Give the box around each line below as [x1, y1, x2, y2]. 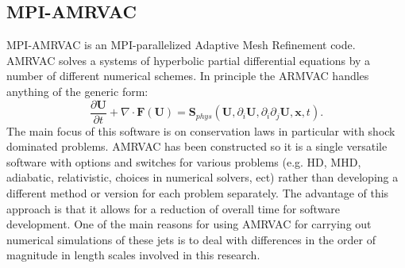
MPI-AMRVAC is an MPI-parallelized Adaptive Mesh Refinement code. [6, 36, 356, 53]
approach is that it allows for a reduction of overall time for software [6, 200, 341, 216]
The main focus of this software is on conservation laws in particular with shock [6, 122, 395, 139]
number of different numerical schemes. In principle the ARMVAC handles [6, 67, 369, 84]
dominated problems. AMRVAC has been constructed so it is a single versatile [6, 138, 388, 155]
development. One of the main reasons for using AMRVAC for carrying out [6, 216, 372, 232]
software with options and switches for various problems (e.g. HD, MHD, [6, 153, 361, 170]
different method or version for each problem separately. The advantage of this [6, 185, 389, 201]
